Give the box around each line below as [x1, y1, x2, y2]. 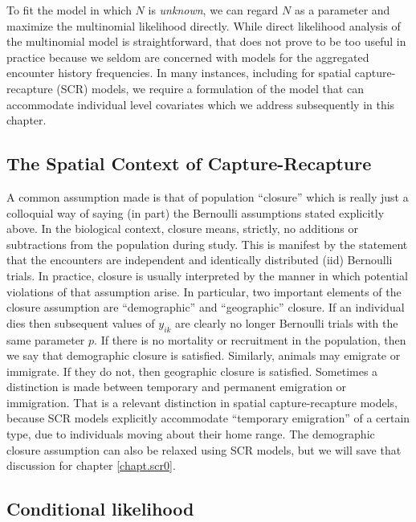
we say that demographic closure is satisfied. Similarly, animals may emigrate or [6, 347, 401, 364]
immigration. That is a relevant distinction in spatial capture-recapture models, [6, 394, 398, 410]
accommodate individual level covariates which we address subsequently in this [6, 96, 395, 112]
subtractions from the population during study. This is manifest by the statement [6, 235, 408, 252]
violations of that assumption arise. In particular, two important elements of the [6, 283, 402, 300]
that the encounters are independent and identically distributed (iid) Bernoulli [6, 251, 393, 268]
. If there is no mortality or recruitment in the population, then [94, 331, 406, 348]
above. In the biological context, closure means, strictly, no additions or [6, 220, 358, 237]
